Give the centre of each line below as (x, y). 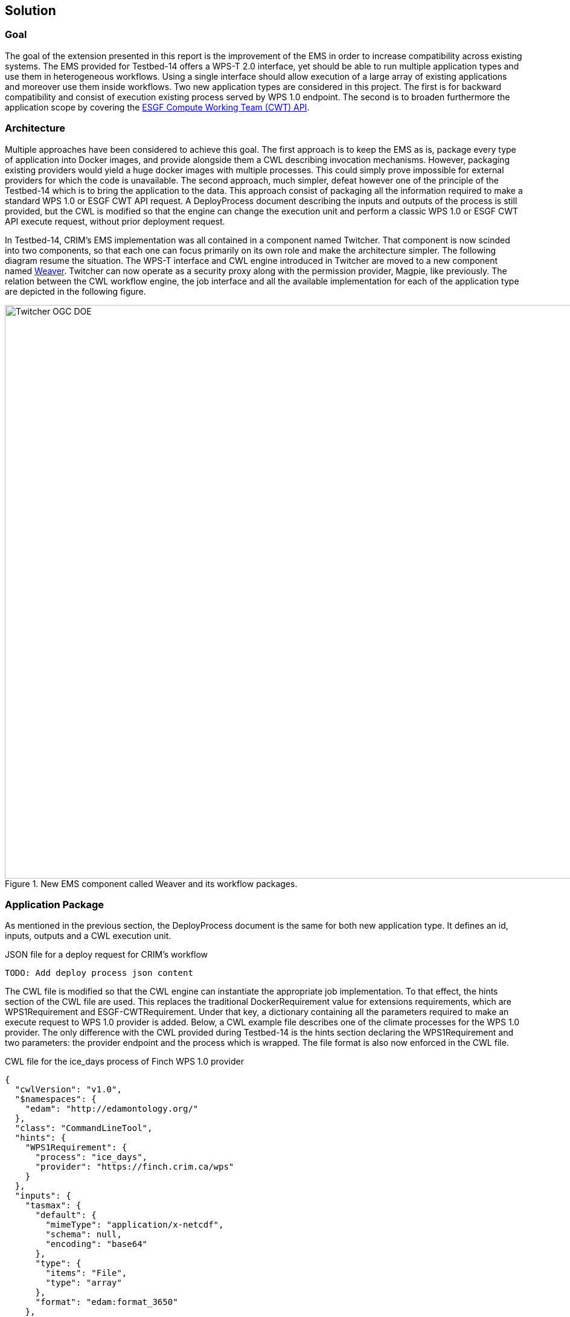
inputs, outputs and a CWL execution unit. (88, 936)
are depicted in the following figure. (75, 291)
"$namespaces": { (56, 1099)
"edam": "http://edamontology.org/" (112, 1109)
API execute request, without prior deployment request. (115, 221)
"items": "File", (86, 1273)
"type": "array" (84, 1283)
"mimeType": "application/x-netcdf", (135, 1225)
